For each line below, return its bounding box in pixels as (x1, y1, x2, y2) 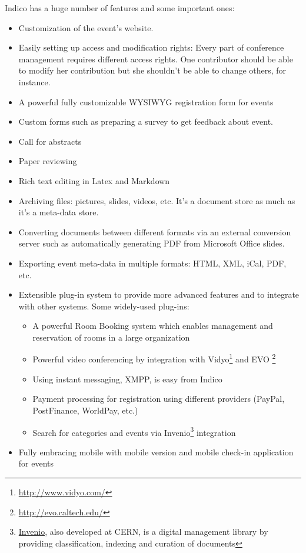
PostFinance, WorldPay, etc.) (32, 404, 138, 416)
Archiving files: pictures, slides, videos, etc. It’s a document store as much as (18, 194, 295, 206)
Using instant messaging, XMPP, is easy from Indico (32, 372, 222, 385)
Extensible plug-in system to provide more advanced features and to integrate (18, 288, 300, 301)
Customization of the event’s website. (18, 21, 154, 34)
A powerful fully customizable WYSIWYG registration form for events (18, 95, 274, 108)
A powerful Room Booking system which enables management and (32, 319, 273, 332)
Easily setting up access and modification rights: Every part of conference (18, 41, 284, 54)
